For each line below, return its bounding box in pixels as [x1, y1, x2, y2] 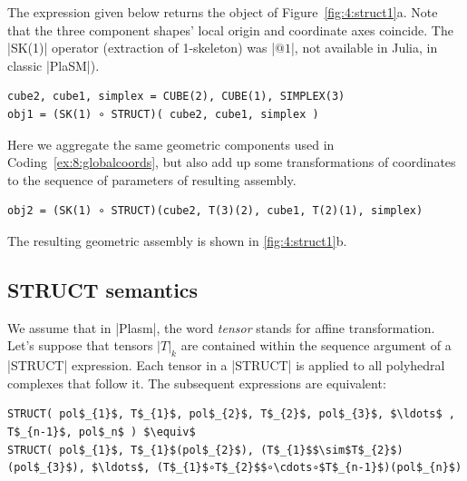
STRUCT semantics [7, 275, 199, 303]
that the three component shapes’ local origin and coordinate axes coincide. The [7, 20, 453, 39]
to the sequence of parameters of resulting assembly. [7, 170, 297, 189]
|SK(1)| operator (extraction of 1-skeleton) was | [7, 38, 276, 57]
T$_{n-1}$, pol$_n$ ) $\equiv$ [7, 425, 196, 438]
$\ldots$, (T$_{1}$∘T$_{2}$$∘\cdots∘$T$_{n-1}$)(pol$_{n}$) [92, 461, 462, 475]
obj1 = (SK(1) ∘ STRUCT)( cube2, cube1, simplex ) [7, 107, 319, 121]
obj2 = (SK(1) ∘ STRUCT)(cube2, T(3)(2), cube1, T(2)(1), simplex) [7, 204, 423, 218]
